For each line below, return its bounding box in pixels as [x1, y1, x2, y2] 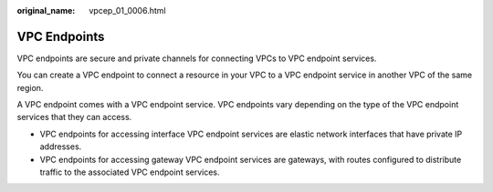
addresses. [39, 141, 82, 152]
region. [16, 82, 44, 93]
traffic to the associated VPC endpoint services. [39, 167, 220, 177]
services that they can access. [16, 112, 132, 123]
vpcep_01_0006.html [89, 5, 166, 15]
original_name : [16, 5, 76, 15]
